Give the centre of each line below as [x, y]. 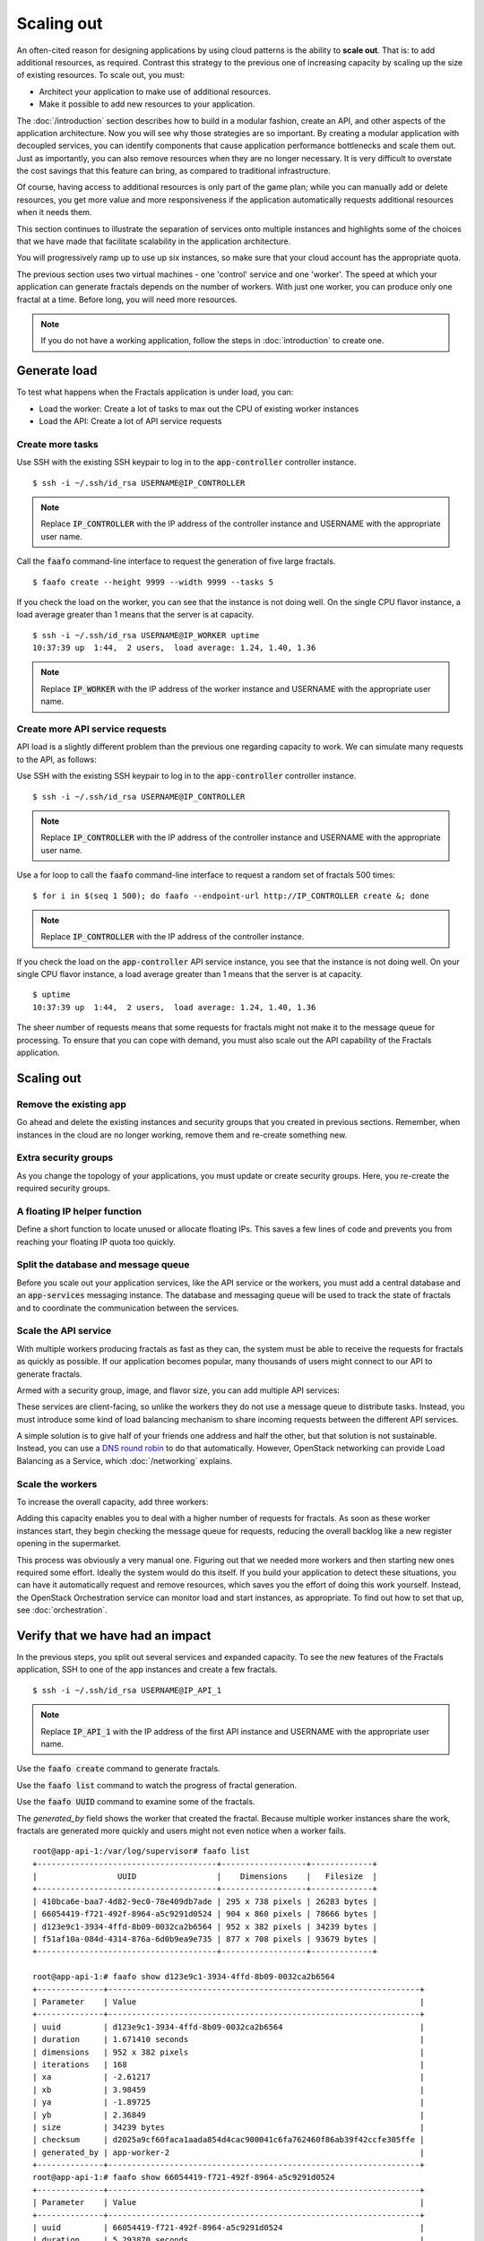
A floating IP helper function [79, 1211]
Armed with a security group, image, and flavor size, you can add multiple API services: [178, 1390]
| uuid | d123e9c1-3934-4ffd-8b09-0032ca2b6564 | [229, 2027]
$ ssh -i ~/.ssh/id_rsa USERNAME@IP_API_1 [127, 1690]
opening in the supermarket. [69, 1544]
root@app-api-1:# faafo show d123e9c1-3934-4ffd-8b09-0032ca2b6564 [184, 1977]
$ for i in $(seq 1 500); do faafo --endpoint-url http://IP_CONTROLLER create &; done [231, 896]
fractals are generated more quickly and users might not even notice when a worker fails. [181, 1830]
